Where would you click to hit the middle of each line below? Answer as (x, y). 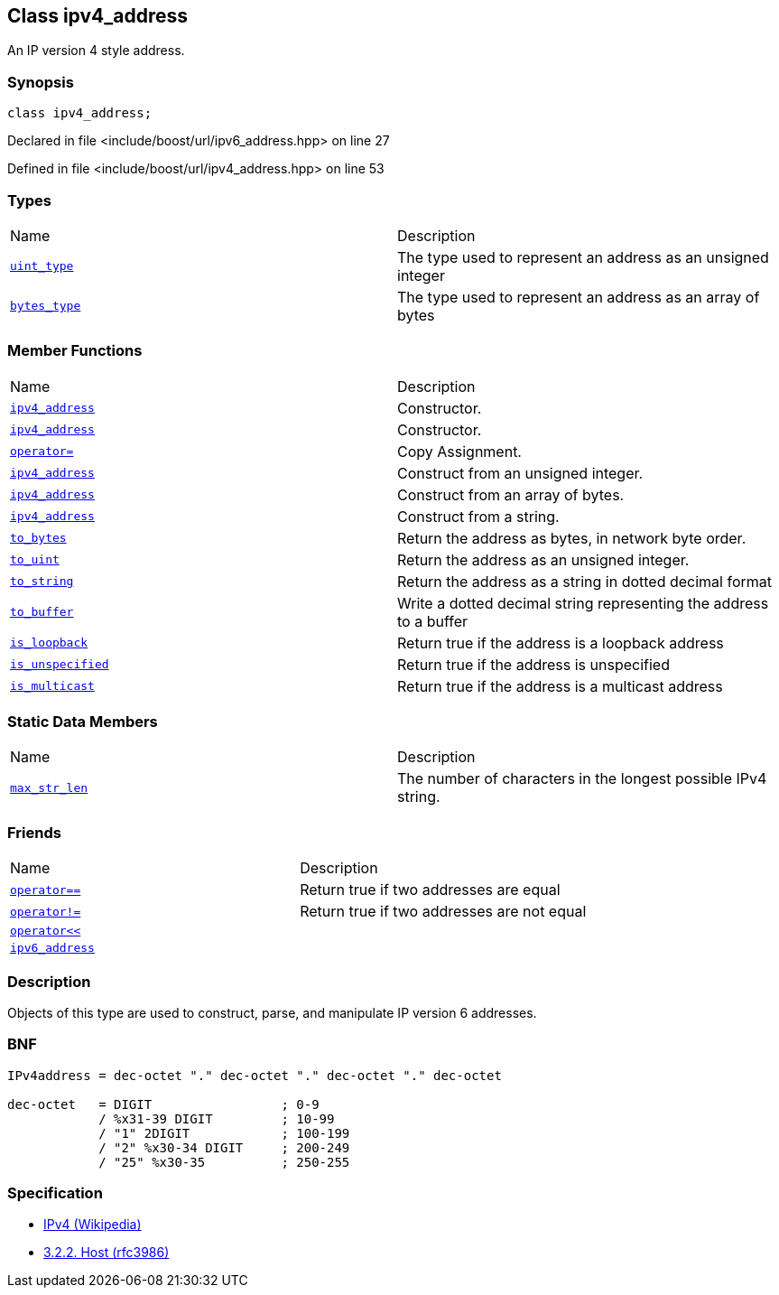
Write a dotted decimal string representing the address (583, 603)
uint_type (42, 266)
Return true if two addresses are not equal (443, 912)
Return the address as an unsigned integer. (543, 559)
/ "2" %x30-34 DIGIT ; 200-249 (224, 1147)
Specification (55, 1193)
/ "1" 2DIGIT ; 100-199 (224, 1133)
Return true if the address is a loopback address (561, 643)
